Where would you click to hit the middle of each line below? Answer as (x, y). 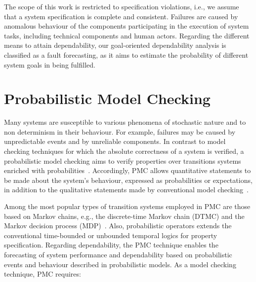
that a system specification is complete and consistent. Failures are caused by (121, 16)
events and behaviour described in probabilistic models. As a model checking (120, 264)
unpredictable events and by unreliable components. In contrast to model (115, 141)
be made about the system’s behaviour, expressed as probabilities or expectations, (128, 180)
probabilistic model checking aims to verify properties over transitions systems (123, 160)
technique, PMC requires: (43, 274)
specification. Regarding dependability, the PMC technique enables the (111, 245)
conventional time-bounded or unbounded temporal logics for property (111, 235)
